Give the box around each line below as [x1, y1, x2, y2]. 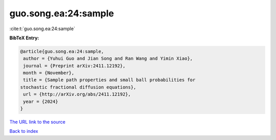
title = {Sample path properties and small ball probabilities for [23, 77, 196, 83]
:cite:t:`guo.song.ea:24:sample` [9, 26, 75, 32]
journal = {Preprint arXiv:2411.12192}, [23, 63, 126, 68]
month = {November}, [23, 70, 75, 76]
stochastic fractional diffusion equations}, [20, 84, 136, 90]
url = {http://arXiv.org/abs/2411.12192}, [23, 91, 131, 97]
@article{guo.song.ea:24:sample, [20, 49, 104, 54]
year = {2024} [23, 99, 58, 104]
